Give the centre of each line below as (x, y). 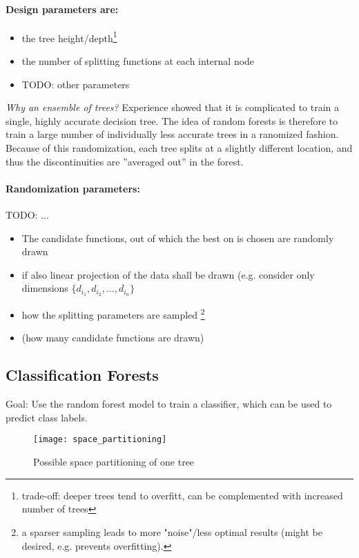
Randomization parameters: (73, 188)
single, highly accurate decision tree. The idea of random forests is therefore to (172, 120)
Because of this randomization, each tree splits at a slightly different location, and (179, 148)
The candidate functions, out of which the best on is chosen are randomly (178, 238)
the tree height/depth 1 (69, 37)
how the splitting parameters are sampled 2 (113, 313)
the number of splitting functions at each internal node (138, 61)
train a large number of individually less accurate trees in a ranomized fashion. (172, 134)
